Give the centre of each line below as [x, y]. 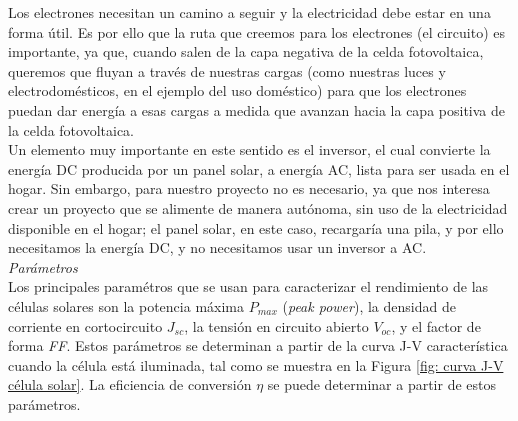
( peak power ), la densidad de [369, 305]
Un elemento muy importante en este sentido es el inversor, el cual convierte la [249, 149]
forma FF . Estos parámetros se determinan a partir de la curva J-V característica [258, 345]
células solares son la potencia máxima [126, 305]
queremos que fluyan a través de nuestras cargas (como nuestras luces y [227, 70]
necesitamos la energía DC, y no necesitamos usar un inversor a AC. [217, 247]
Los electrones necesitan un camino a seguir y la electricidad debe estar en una [249, 12]
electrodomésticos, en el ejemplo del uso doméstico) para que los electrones [237, 90]
